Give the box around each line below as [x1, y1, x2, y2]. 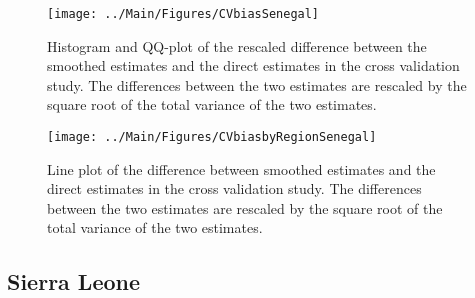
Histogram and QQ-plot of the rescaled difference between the [47, 35, 427, 56]
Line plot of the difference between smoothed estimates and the [47, 158, 436, 179]
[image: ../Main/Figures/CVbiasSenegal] [47, 7, 320, 21]
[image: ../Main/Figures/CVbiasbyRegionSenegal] [47, 130, 377, 145]
